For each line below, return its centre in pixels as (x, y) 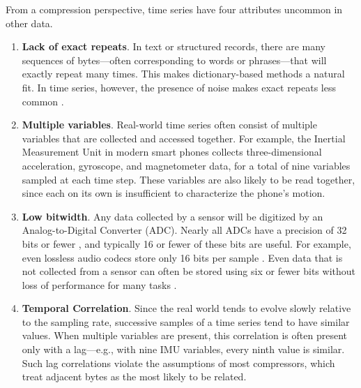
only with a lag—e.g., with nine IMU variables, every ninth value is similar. (183, 349)
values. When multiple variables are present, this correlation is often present (184, 335)
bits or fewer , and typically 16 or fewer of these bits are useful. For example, (186, 243)
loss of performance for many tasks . (99, 284)
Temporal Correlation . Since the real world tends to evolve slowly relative (186, 308)
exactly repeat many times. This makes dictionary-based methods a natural (183, 74)
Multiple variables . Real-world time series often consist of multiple (169, 125)
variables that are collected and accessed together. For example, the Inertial (184, 138)
